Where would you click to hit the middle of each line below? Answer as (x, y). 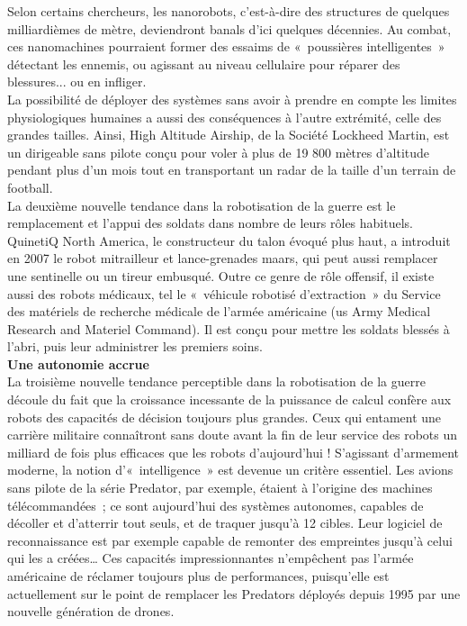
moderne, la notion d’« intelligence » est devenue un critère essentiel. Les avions (230, 470)
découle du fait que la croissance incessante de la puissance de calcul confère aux (229, 399)
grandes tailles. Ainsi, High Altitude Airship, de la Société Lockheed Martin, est (229, 135)
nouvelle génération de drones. (91, 611)
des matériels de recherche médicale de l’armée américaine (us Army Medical (219, 311)
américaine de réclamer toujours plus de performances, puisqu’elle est (198, 576)
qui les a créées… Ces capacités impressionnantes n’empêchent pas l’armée (211, 558)
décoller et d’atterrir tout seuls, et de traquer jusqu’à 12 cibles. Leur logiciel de (225, 523)
